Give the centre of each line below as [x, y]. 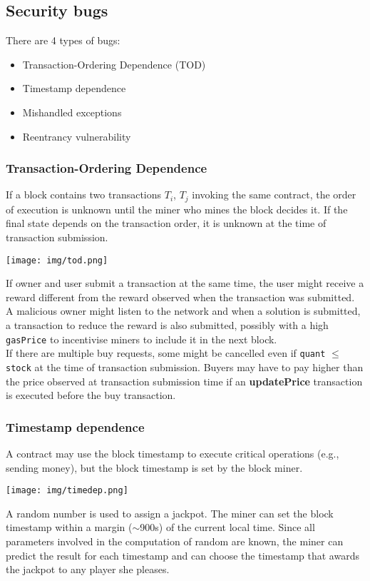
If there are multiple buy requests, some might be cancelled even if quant [166, 353]
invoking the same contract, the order [274, 194]
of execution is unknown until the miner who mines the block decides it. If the [177, 209]
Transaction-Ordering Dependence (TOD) [114, 64]
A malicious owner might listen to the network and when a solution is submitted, [183, 311]
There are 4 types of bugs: [63, 40]
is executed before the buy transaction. [91, 395]
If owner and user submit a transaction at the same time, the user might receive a [185, 283]
